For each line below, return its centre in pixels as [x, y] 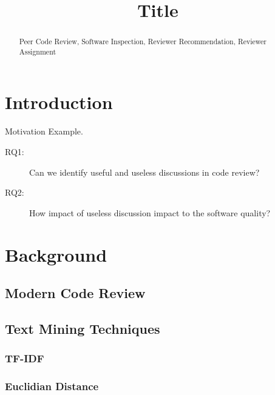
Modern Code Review [75, 293]
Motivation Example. [44, 131]
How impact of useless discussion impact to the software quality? [150, 212]
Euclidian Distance [52, 386]
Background [56, 254]
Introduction [59, 102]
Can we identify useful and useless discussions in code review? [144, 172]
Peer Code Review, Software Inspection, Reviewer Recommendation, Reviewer [143, 41]
